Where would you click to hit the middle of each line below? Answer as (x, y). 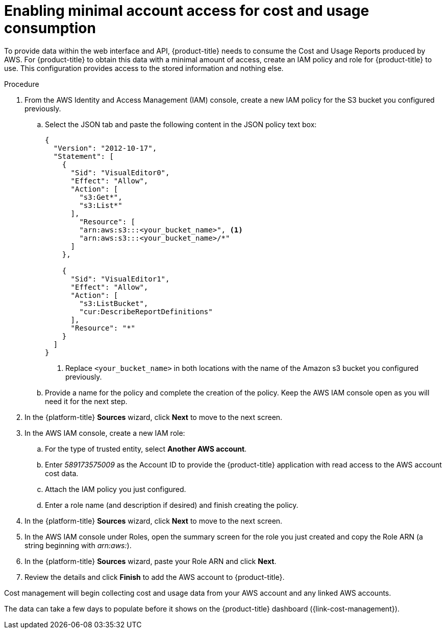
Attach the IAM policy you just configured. (116, 489)
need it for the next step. (86, 401)
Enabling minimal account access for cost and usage (187, 11)
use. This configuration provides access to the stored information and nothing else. (144, 68)
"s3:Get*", (101, 197)
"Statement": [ (83, 156)
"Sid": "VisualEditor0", (120, 172)
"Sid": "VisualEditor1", (120, 279)
